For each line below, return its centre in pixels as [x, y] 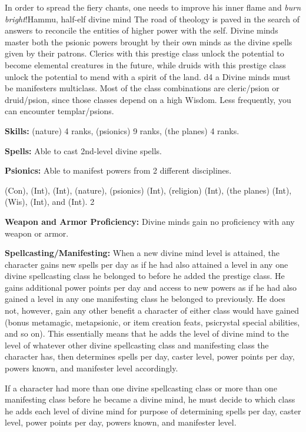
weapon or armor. [37, 233]
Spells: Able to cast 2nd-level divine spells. [83, 150]
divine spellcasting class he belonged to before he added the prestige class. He [145, 276]
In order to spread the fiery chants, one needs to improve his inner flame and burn [153, 7]
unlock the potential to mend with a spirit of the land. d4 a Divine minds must [148, 76]
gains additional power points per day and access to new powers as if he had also [151, 287]
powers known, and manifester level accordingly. [92, 368]
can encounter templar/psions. [59, 111]
